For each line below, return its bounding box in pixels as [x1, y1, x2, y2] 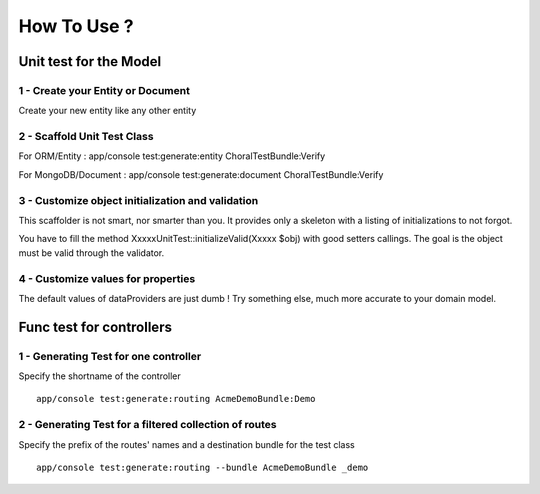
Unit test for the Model [18, 53, 162, 70]
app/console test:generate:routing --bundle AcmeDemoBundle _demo [36, 461, 369, 473]
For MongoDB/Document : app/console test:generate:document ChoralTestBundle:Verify [18, 168, 384, 180]
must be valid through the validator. [18, 246, 165, 259]
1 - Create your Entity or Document [18, 83, 190, 97]
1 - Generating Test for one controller [18, 349, 202, 363]
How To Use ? [18, 15, 134, 37]
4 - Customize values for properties [18, 271, 196, 285]
